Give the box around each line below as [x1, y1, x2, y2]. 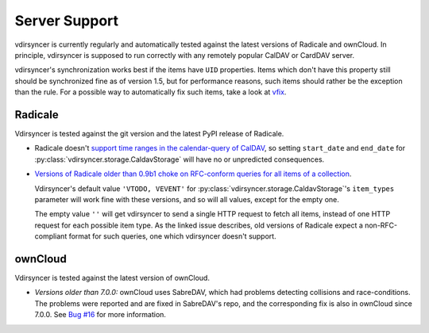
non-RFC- [364, 220, 398, 230]
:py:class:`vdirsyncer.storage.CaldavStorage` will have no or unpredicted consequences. [34, 155, 325, 164]
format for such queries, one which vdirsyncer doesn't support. [68, 232, 277, 241]
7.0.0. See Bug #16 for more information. [34, 310, 167, 320]
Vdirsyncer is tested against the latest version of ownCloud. [14, 274, 211, 283]
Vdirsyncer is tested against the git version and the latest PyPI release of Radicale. [14, 129, 284, 139]
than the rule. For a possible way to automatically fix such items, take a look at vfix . [14, 87, 287, 97]
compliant [34, 232, 68, 241]
